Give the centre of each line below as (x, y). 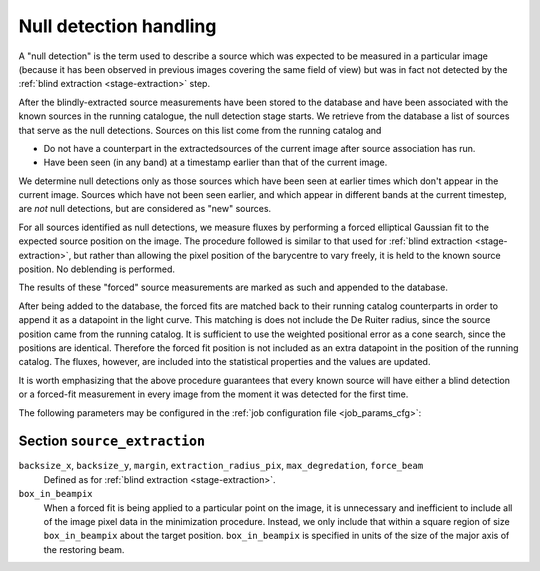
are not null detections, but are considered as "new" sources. (145, 209)
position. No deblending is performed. (96, 269)
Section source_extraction (111, 441)
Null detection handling (117, 26)
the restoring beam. (84, 549)
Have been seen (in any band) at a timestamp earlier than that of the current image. (215, 162)
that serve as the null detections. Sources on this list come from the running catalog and (200, 130)
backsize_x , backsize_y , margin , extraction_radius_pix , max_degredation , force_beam (221, 466)
